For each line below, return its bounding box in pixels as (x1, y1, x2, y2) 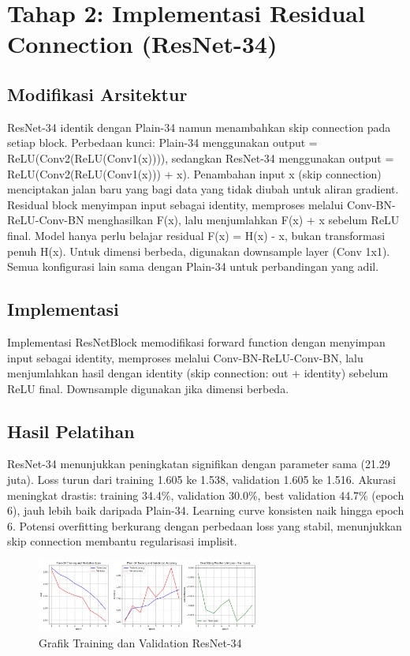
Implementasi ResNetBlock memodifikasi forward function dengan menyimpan (7, 333, 386, 350)
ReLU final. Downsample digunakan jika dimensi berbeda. (7, 380, 289, 396)
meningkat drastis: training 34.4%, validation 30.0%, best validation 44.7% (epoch (7, 486, 404, 503)
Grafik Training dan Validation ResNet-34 (39, 635, 242, 651)
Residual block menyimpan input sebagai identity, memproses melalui (7, 196, 344, 212)
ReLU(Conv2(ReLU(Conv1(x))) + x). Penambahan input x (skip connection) (7, 165, 382, 182)
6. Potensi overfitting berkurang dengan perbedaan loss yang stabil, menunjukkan (7, 517, 402, 534)
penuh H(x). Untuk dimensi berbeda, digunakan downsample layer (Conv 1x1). (7, 242, 390, 259)
